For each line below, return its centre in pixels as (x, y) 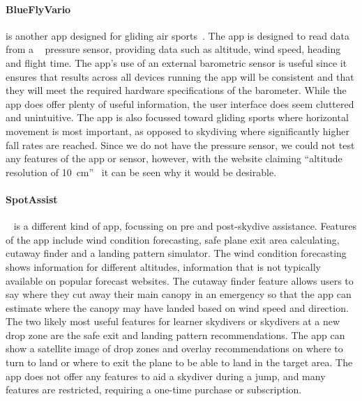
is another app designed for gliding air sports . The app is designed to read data (178, 35)
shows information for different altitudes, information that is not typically (164, 266)
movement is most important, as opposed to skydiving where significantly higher (178, 131)
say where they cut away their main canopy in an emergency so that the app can (179, 294)
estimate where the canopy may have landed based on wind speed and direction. (177, 307)
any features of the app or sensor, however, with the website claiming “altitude (174, 158)
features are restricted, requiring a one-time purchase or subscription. (154, 390)
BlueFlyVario (38, 9)
